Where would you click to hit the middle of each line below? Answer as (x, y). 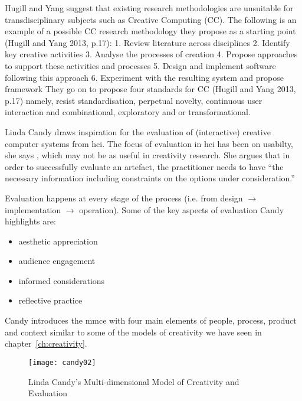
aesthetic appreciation (58, 241)
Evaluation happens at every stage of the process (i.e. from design (124, 198)
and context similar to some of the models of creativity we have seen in (133, 332)
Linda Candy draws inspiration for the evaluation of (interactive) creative (138, 131)
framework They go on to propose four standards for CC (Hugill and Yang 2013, (150, 89)
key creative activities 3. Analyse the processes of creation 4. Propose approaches (151, 54)
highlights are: (30, 221)
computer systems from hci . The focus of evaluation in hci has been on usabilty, (149, 143)
